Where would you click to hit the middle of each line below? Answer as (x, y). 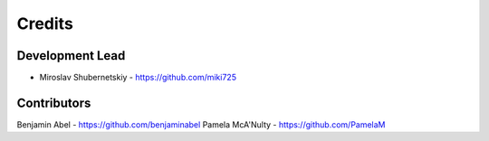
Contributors (54, 103)
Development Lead (71, 56)
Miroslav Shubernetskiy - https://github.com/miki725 (138, 78)
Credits (45, 23)
